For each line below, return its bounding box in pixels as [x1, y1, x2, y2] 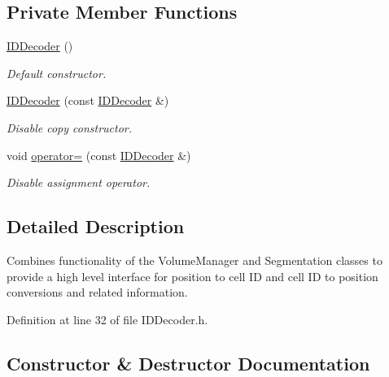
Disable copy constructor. [7, 119, 133, 136]
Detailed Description [7, 214, 185, 239]
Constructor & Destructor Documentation [7, 350, 370, 375]
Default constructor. [7, 64, 107, 81]
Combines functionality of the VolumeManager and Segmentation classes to [7, 251, 382, 268]
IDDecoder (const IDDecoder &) [7, 92, 169, 109]
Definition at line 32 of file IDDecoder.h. [7, 310, 208, 327]
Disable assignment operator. [7, 174, 151, 191]
